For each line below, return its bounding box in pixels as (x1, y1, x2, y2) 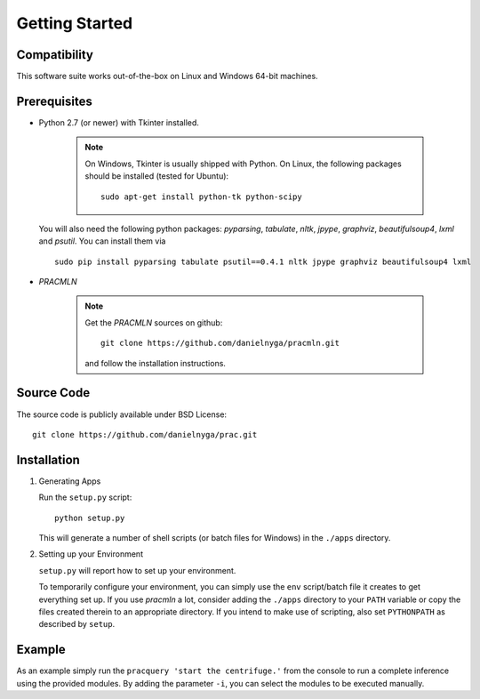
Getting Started (16, 13, 133, 33)
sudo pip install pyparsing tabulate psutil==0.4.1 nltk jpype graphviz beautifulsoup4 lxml (54, 256, 472, 267)
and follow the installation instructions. (84, 358, 227, 368)
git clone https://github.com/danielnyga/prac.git (32, 430, 258, 439)
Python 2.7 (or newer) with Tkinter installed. (38, 116, 200, 128)
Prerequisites (16, 93, 92, 108)
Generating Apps (38, 476, 101, 486)
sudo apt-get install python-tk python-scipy (100, 191, 302, 202)
